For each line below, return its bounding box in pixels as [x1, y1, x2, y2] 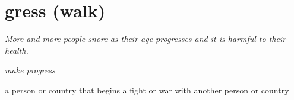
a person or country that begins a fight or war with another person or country [5, 83, 289, 96]
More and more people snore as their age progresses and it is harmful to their [5, 33, 286, 45]
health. [5, 44, 29, 56]
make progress [5, 64, 55, 76]
